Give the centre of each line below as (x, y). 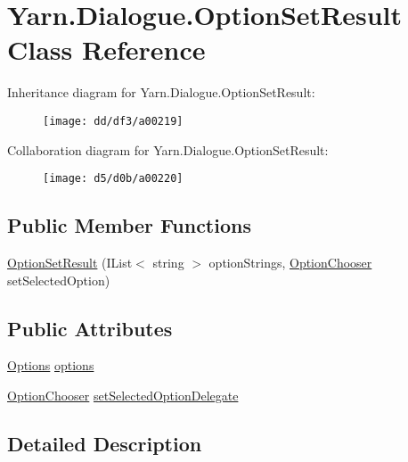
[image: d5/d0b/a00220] (113, 179)
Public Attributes (90, 328)
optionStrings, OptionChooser (290, 263)
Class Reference (106, 49)
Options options (51, 365)
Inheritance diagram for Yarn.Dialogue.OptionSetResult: (161, 92)
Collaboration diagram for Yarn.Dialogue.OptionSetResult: (168, 149)
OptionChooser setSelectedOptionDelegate (123, 395)
